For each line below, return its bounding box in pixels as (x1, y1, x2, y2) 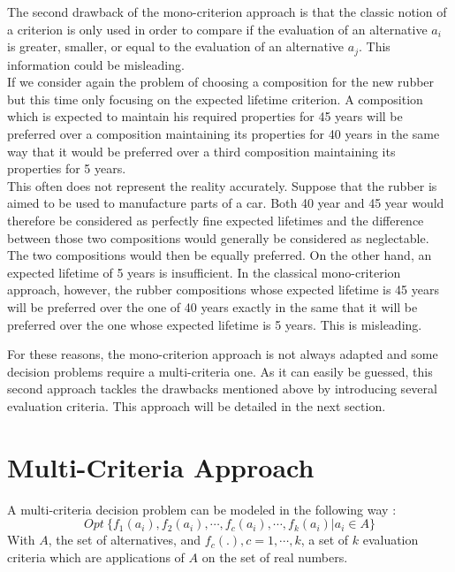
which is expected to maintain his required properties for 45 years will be (7, 107, 403, 126)
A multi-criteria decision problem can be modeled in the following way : (7, 500, 397, 518)
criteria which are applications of (7, 547, 185, 566)
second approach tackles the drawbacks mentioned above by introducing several (7, 379, 437, 398)
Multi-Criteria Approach (7, 448, 315, 484)
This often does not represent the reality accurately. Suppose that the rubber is (7, 176, 437, 194)
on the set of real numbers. (201, 547, 348, 566)
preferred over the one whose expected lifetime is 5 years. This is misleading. (7, 315, 422, 333)
